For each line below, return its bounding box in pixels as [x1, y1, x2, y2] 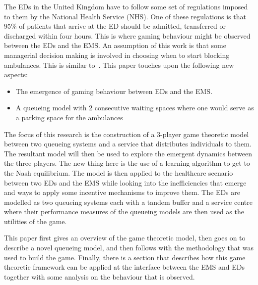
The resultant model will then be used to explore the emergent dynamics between [4, 148, 253, 158]
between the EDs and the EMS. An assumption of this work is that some [4, 40, 226, 50]
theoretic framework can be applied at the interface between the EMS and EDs [4, 262, 245, 272]
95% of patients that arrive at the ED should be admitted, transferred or [4, 21, 226, 31]
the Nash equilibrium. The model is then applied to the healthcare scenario [4, 167, 233, 178]
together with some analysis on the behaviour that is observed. [4, 271, 195, 282]
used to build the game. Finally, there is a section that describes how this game [4, 252, 246, 262]
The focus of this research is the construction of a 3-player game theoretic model [4, 129, 249, 139]
